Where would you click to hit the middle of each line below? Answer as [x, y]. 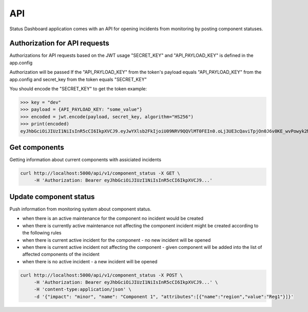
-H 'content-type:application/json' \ [83, 289]
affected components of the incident [61, 255]
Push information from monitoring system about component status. [80, 209]
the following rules [42, 233]
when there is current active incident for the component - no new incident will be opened [117, 240]
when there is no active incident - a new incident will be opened [90, 261]
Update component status [52, 197]
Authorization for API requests [60, 43]
